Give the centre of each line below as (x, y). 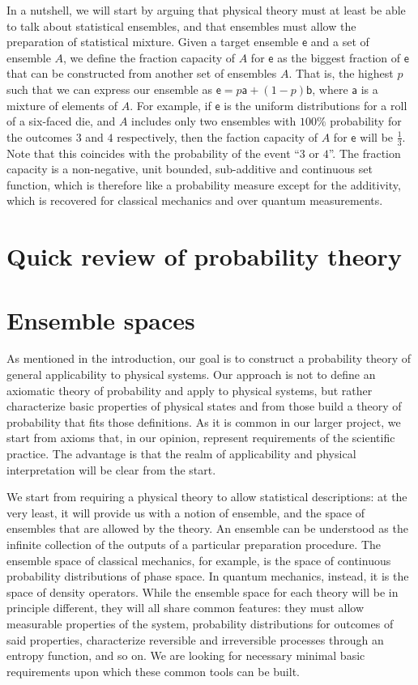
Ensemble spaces (101, 319)
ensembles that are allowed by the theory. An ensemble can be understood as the (207, 528)
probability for (366, 121)
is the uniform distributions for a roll (316, 105)
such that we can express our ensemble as (109, 89)
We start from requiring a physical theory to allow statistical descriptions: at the (207, 497)
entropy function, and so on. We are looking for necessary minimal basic (186, 655)
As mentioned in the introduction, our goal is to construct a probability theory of (209, 358)
